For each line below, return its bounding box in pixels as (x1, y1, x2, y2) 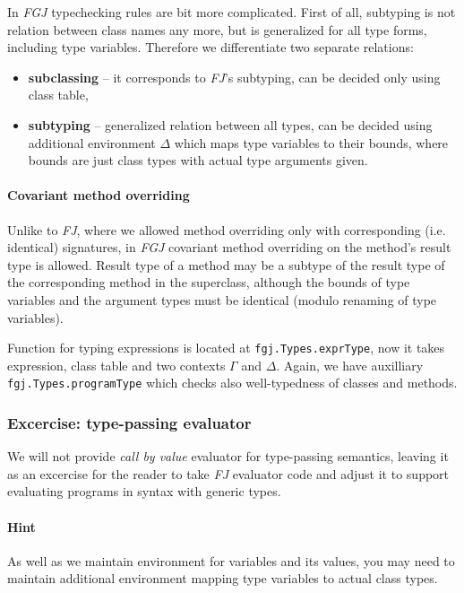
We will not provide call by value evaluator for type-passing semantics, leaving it (7, 447, 449, 466)
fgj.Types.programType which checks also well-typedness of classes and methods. (7, 373, 458, 392)
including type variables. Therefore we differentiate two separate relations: (7, 38, 414, 57)
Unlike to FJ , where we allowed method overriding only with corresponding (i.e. (7, 220, 446, 239)
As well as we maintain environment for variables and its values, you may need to (7, 551, 455, 570)
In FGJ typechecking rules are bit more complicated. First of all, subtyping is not (7, 3, 456, 21)
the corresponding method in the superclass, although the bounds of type (7, 273, 410, 292)
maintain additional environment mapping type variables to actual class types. (7, 569, 438, 588)
